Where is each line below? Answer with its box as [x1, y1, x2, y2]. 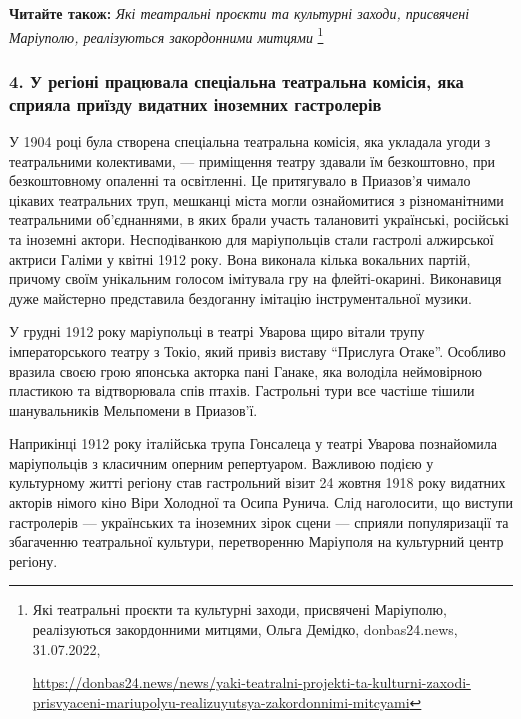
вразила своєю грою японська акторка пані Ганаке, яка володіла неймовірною [9, 360, 482, 381]
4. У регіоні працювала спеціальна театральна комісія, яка [9, 68, 464, 93]
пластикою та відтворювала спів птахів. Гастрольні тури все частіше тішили [9, 380, 475, 401]
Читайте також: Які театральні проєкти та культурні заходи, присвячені [9, 3, 470, 23]
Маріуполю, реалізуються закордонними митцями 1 [9, 23, 324, 47]
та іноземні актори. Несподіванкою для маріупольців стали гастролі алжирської [9, 228, 494, 249]
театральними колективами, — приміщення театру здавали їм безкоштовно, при [9, 150, 496, 171]
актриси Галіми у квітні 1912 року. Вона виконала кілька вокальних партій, [9, 248, 471, 269]
